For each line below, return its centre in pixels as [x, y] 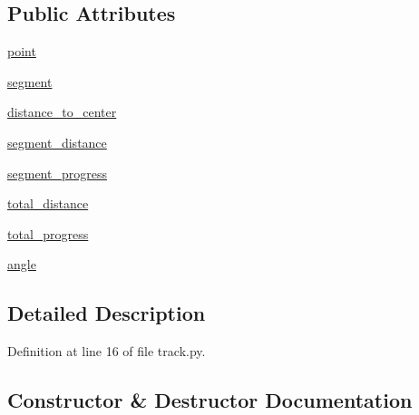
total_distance [48, 203]
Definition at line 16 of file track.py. [107, 351]
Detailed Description [107, 313]
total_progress [48, 233]
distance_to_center [62, 112]
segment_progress [57, 173]
